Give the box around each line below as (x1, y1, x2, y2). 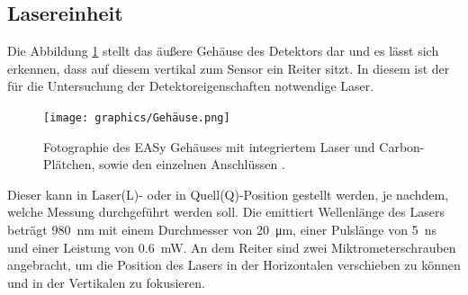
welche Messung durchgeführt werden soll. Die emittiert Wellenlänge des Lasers (7, 202, 445, 221)
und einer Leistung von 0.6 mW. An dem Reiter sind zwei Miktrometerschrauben (7, 237, 456, 256)
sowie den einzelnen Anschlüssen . (99, 155, 285, 174)
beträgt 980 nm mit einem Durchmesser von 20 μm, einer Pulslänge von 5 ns (7, 220, 436, 239)
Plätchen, (43, 155, 95, 174)
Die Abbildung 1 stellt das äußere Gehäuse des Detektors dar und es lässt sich (7, 41, 439, 60)
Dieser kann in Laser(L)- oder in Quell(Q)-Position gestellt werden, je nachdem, (7, 184, 449, 203)
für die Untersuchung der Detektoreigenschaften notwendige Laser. (7, 76, 374, 95)
